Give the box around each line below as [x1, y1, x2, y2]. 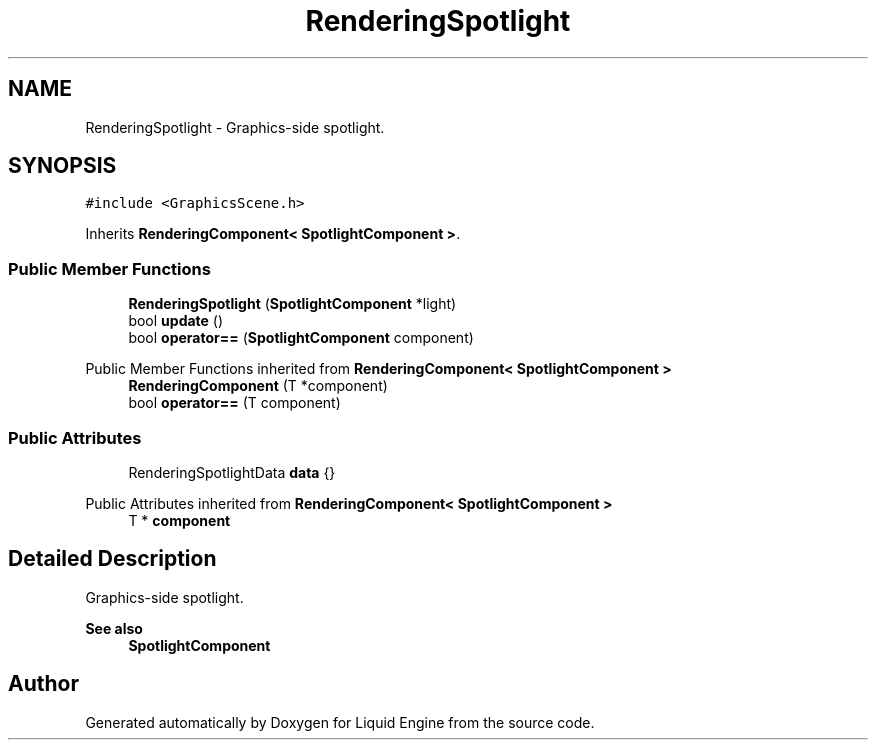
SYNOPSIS [8, 153, 117, 179]
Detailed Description [8, 546, 217, 572]
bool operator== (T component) [128, 394, 341, 412]
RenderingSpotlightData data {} [128, 463, 336, 481]
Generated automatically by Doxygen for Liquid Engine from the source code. [85, 713, 595, 731]
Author [8, 671, 79, 697]
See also [85, 619, 143, 637]
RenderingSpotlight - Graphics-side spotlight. [85, 118, 385, 136]
